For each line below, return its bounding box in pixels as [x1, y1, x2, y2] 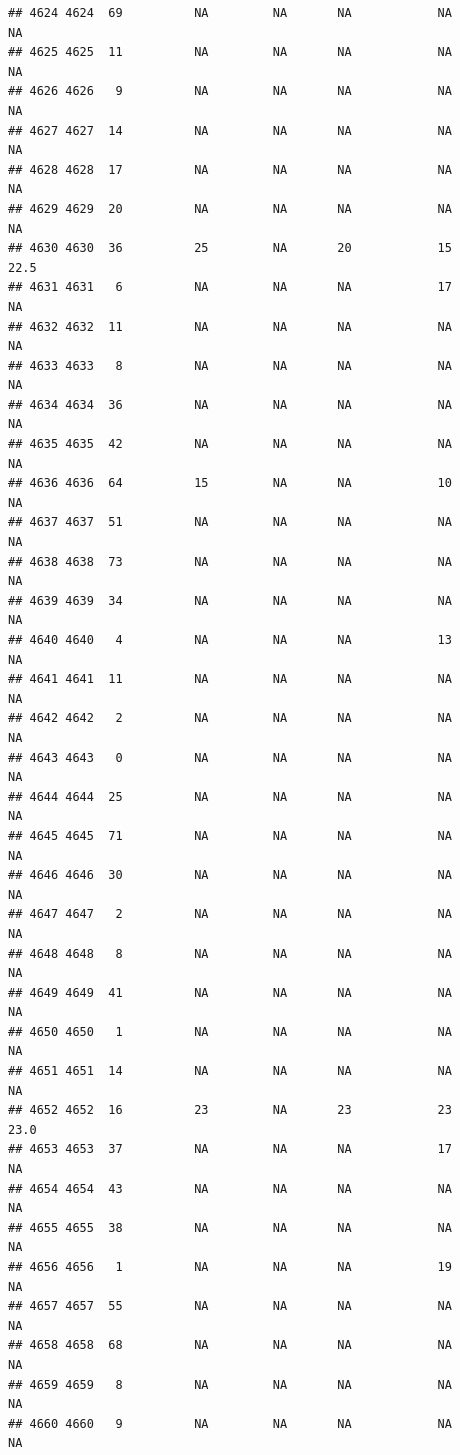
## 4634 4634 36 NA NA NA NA [8, 397, 452, 412]
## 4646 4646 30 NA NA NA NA [8, 868, 452, 883]
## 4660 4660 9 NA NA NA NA [8, 1416, 452, 1431]
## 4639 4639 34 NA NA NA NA [8, 593, 452, 608]
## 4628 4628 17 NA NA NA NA [8, 162, 452, 177]
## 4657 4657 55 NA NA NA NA [8, 1299, 452, 1314]
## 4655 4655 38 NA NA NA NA [8, 1220, 452, 1235]
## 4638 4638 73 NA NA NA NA [8, 554, 452, 569]
